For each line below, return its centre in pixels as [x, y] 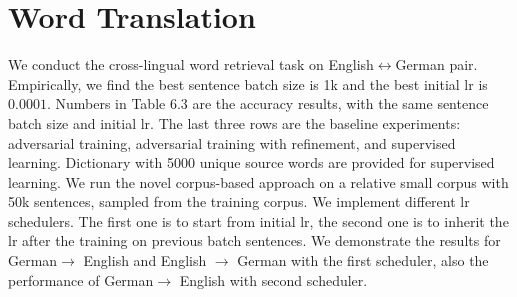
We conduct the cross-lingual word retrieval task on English [191, 64]
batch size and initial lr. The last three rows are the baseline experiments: [234, 122]
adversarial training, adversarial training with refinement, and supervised [232, 142]
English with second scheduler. [273, 279]
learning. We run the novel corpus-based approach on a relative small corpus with [258, 181]
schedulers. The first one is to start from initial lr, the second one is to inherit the [258, 220]
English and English [145, 260]
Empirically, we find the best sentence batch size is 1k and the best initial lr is [248, 83]
